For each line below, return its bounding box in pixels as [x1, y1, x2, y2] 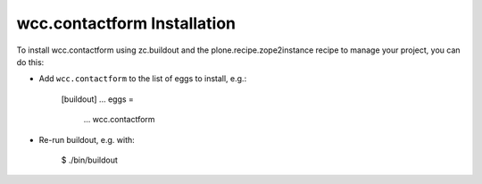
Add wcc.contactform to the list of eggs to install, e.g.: [38, 73, 247, 84]
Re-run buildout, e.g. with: [38, 134, 136, 145]
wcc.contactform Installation [16, 13, 237, 33]
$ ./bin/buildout [61, 155, 118, 165]
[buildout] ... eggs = [61, 94, 134, 105]
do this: [16, 56, 45, 67]
